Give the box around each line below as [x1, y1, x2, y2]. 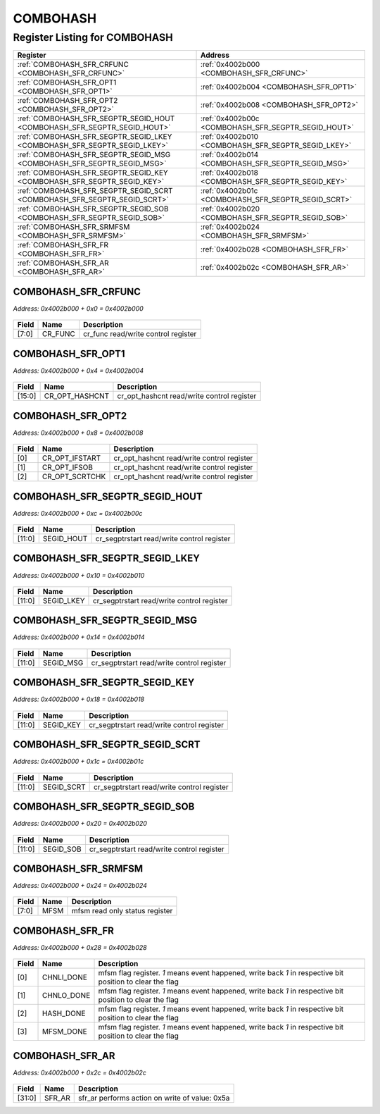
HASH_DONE [42, 1008, 86, 1018]
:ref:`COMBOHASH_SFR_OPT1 [17, 78, 117, 87]
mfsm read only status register [71, 906, 173, 916]
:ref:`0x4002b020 [201, 204, 260, 214]
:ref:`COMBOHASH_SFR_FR [17, 240, 109, 250]
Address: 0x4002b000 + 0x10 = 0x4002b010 [13, 571, 145, 579]
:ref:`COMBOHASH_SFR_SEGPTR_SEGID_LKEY [17, 132, 172, 142]
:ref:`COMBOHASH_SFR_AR [17, 258, 109, 268]
